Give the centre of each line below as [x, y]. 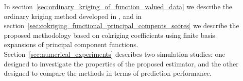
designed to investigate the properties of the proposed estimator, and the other [121, 63]
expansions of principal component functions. [71, 44]
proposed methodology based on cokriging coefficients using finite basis [110, 35]
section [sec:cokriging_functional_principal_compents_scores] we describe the [121, 25]
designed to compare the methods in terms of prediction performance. [108, 73]
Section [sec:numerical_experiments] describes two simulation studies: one [115, 54]
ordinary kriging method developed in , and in [73, 16]
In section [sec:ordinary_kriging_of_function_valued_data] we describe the [118, 6]
